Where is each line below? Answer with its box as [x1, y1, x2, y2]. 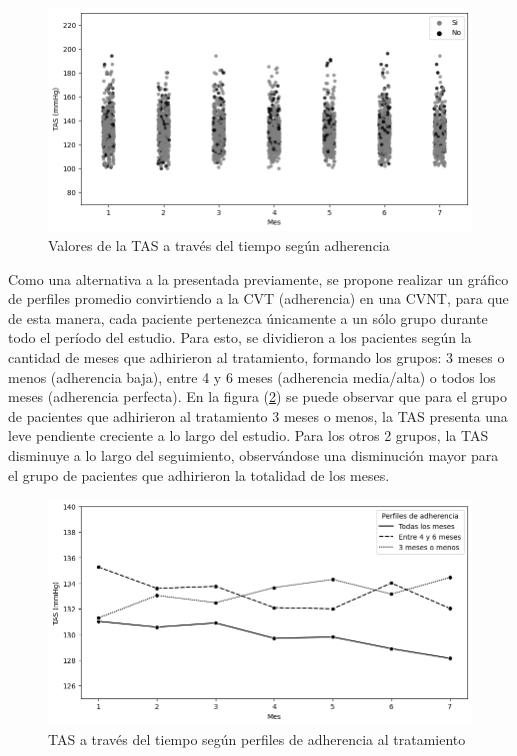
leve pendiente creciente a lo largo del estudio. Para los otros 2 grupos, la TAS [8, 425, 489, 446]
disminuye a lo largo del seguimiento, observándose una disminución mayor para [8, 445, 499, 465]
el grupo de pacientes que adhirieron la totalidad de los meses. [8, 464, 390, 485]
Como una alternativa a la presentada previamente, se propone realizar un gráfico [8, 268, 509, 289]
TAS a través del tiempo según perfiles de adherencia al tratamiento [48, 728, 466, 749]
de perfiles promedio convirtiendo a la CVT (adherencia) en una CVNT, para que [8, 288, 509, 309]
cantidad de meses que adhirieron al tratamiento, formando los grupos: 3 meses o [8, 347, 505, 368]
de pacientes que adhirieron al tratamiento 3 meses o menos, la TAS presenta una [8, 405, 508, 426]
